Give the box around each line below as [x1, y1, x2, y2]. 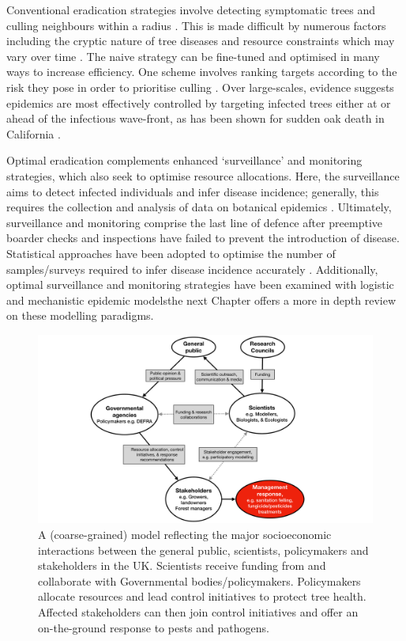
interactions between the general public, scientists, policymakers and [38, 541, 369, 558]
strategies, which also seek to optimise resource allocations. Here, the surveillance [6, 167, 400, 184]
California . [6, 125, 61, 142]
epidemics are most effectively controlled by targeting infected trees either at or [6, 94, 391, 111]
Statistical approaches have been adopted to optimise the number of [6, 245, 336, 261]
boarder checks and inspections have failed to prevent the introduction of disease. [6, 229, 400, 246]
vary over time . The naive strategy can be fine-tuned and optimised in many [6, 47, 380, 64]
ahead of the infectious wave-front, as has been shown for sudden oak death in [6, 110, 385, 127]
